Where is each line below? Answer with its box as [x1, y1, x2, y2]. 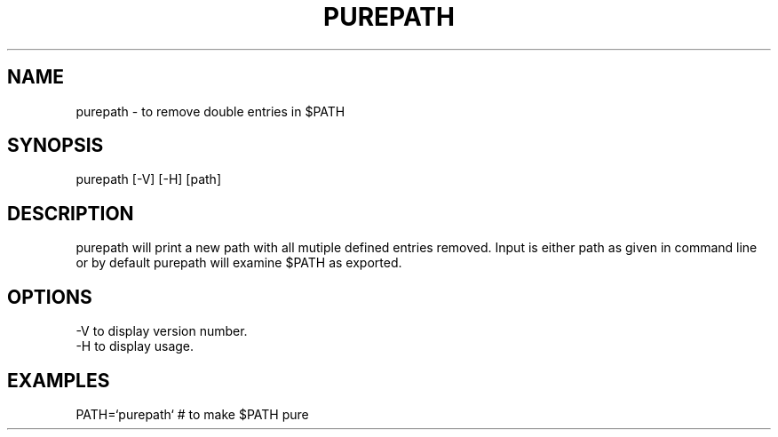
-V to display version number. [75, 323, 248, 339]
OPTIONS [7, 285, 92, 308]
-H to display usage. [75, 338, 194, 354]
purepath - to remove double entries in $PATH [75, 103, 345, 119]
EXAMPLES [7, 369, 110, 392]
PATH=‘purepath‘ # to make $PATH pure [75, 406, 309, 422]
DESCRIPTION [7, 202, 134, 225]
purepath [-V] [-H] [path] [75, 171, 221, 187]
